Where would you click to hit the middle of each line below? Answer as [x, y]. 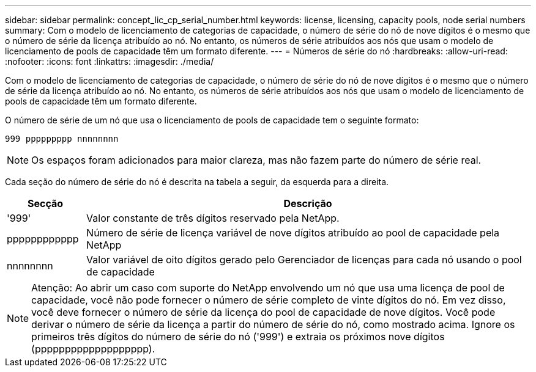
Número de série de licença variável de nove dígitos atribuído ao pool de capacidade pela [293, 233]
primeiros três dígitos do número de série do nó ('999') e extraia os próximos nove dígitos [238, 337]
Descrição [308, 203]
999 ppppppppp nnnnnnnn [62, 139]
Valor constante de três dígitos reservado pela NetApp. [213, 218]
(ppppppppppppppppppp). [93, 349]
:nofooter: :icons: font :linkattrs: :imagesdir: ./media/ [110, 61]
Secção [46, 203]
